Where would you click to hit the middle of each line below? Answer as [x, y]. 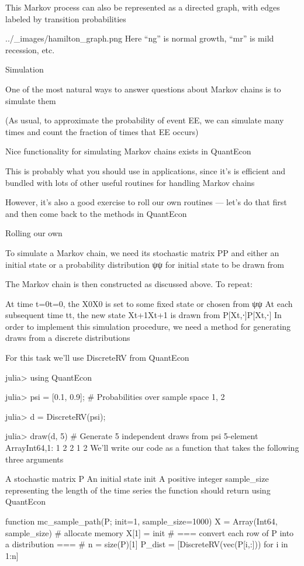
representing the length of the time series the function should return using [138, 490]
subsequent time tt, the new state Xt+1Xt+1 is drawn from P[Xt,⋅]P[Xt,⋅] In [144, 315]
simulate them [31, 100]
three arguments [34, 459]
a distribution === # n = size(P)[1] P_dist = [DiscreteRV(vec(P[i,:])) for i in [147, 544]
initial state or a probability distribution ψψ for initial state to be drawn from [145, 264]
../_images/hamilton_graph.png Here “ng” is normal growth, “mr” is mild [140, 38]
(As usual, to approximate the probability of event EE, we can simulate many [145, 120]
